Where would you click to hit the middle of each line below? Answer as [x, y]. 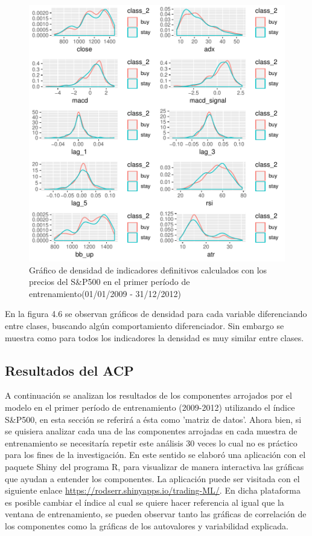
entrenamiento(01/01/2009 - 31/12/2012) [105, 293]
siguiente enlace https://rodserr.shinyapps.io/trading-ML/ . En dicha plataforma [153, 490]
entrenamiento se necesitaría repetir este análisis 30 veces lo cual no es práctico [151, 443]
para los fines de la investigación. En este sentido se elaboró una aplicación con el [155, 455]
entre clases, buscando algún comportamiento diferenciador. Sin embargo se [145, 325]
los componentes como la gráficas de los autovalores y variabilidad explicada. [147, 525]
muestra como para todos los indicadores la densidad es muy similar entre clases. [154, 337]
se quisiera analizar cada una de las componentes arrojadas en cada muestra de [151, 431]
